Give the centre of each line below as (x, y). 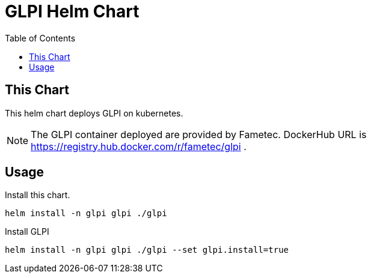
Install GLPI (27, 232)
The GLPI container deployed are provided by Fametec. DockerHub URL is (199, 134)
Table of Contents (40, 38)
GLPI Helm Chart (72, 11)
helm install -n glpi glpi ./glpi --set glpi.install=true (147, 250)
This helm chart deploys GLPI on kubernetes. (94, 113)
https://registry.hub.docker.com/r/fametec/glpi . (139, 146)
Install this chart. (38, 195)
